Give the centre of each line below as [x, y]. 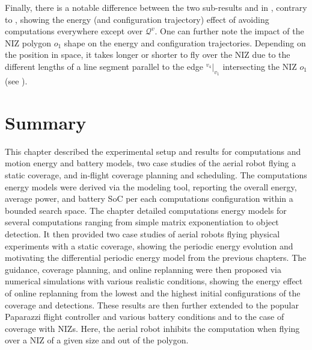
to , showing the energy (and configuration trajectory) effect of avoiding [137, 19]
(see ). [16, 81]
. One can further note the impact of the [229, 31]
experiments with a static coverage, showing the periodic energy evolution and [149, 245]
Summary [46, 122]
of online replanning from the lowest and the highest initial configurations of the [153, 293]
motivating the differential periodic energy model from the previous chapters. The [156, 258]
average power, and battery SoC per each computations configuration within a [149, 198]
